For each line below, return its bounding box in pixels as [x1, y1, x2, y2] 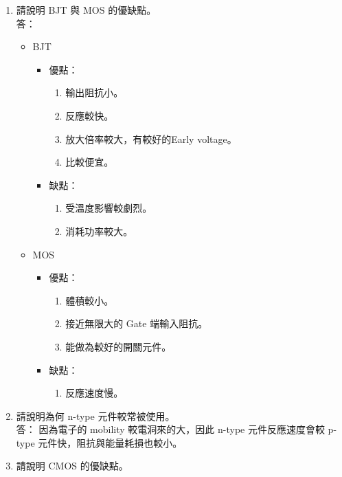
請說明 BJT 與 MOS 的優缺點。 [16, 3, 157, 16]
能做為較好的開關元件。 [65, 339, 172, 353]
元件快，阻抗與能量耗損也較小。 [38, 435, 183, 450]
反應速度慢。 [65, 386, 124, 400]
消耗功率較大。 [65, 223, 133, 238]
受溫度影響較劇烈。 [65, 201, 152, 215]
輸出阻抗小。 [65, 85, 124, 100]
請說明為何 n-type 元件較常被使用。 [16, 408, 175, 423]
